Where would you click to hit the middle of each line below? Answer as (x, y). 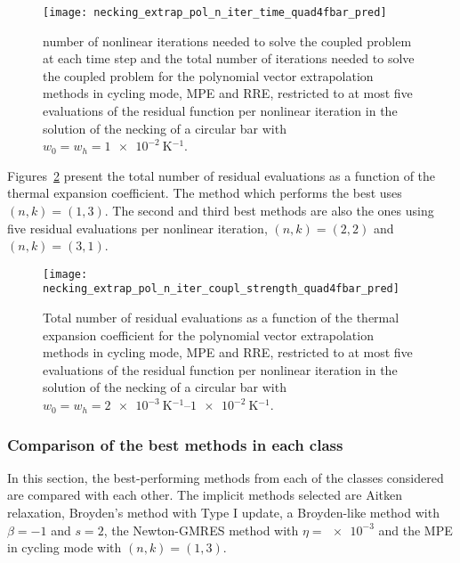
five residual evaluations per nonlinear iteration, (137, 228)
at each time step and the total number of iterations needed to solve (229, 58)
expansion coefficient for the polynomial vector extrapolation (208, 335)
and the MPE (416, 530)
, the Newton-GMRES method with (201, 530)
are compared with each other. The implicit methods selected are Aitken (205, 495)
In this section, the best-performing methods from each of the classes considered (226, 477)
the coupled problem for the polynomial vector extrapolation (208, 75)
